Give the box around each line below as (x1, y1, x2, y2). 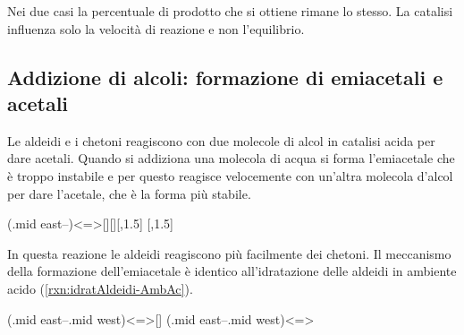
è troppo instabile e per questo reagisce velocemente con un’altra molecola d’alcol (7, 166, 453, 185)
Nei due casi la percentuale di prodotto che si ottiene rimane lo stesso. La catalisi (7, 2, 453, 20)
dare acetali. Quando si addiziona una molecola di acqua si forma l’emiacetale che (7, 149, 455, 167)
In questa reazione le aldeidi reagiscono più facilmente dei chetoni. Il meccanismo (7, 244, 451, 262)
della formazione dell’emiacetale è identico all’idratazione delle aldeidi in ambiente (7, 262, 457, 280)
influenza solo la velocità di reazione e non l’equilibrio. (7, 19, 305, 38)
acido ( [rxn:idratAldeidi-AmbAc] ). (7, 279, 193, 297)
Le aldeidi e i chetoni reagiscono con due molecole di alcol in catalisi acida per (7, 131, 435, 150)
